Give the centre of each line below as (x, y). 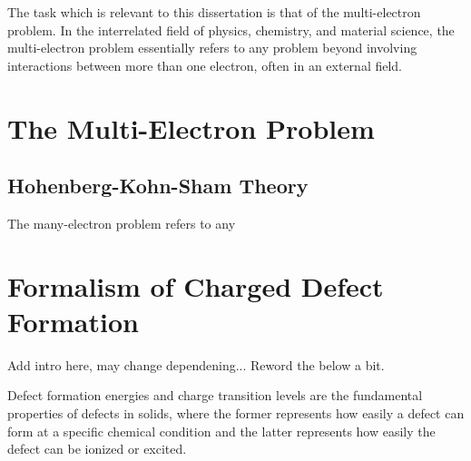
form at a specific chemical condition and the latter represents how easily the (221, 431)
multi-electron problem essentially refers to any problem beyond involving (212, 48)
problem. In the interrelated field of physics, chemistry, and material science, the (231, 29)
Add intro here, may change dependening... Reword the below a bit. (196, 364)
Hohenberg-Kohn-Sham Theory (158, 186)
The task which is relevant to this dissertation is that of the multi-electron (214, 12)
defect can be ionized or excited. (97, 449)
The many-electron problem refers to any (122, 223)
